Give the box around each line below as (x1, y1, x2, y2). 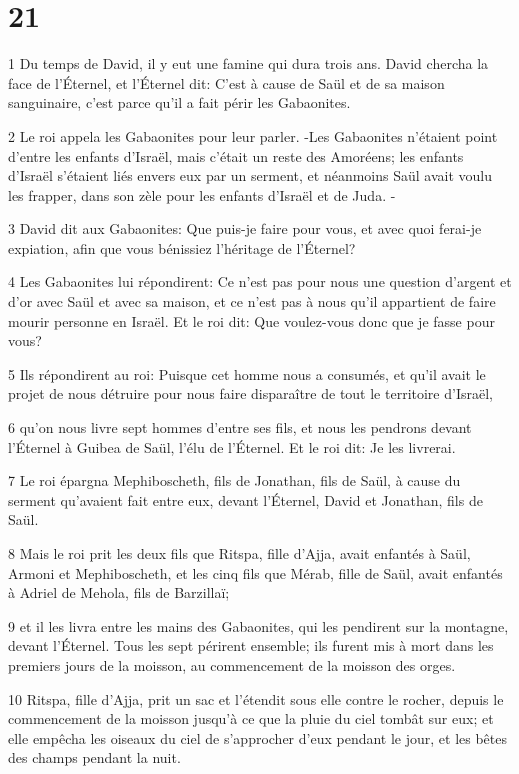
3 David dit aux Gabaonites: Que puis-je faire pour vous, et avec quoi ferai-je (8, 218, 482, 239)
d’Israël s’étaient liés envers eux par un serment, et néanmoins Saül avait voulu (8, 165, 492, 186)
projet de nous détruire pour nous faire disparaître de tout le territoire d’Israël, (8, 383, 493, 404)
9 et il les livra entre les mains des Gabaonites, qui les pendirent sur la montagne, (8, 615, 509, 636)
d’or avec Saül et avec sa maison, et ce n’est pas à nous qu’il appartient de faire (8, 291, 496, 312)
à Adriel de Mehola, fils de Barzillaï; (8, 582, 230, 603)
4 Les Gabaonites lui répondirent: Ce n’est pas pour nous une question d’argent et (8, 271, 512, 292)
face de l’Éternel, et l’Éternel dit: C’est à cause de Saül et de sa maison (8, 72, 445, 93)
